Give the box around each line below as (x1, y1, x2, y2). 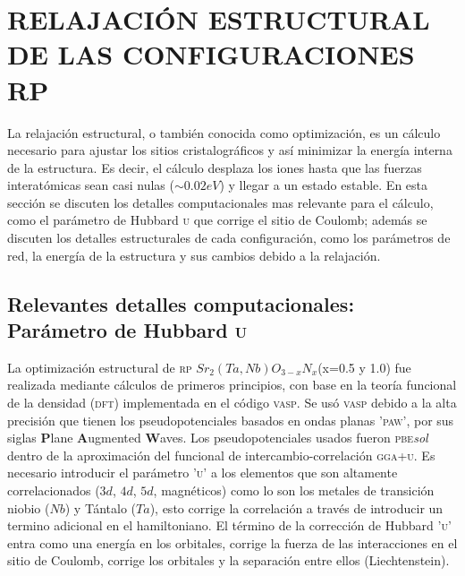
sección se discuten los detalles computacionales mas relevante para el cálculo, (7, 193, 434, 211)
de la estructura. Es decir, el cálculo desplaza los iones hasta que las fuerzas (7, 158, 422, 176)
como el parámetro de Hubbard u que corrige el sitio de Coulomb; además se (7, 211, 427, 229)
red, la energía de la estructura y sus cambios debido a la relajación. (7, 245, 381, 264)
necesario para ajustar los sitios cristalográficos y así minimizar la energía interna (7, 141, 452, 159)
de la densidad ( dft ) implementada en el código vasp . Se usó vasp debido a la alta (7, 393, 457, 412)
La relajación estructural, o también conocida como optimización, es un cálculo (7, 123, 441, 142)
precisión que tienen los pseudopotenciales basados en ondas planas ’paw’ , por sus (7, 410, 454, 429)
